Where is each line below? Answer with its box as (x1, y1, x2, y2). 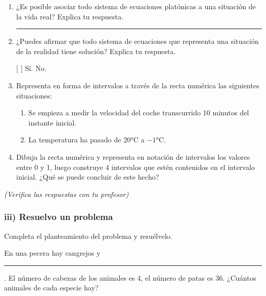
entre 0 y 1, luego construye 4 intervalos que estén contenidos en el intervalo (16, 161, 255, 172)
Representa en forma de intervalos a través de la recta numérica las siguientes (16, 80, 259, 90)
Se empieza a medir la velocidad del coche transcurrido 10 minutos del (28, 107, 249, 118)
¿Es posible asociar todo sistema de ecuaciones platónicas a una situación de (16, 1, 256, 11)
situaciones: (16, 90, 52, 101)
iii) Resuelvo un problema (4, 210, 113, 223)
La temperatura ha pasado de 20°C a (28, 134, 145, 145)
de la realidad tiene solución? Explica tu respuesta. (16, 45, 176, 56)
